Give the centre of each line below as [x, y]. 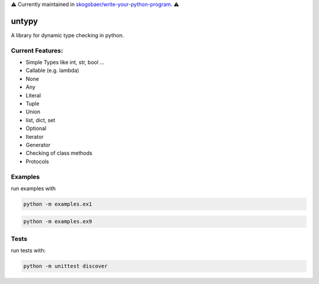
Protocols [38, 161]
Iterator [35, 136]
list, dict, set [40, 120]
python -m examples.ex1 [58, 204]
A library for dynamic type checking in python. [67, 35]
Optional [36, 128]
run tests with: [28, 250]
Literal [33, 95]
